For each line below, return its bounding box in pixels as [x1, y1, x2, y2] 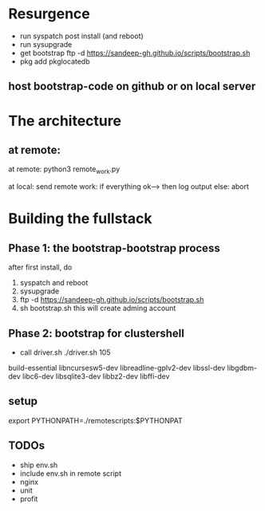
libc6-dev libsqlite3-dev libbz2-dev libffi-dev [22, 371, 170, 381]
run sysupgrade [19, 39, 73, 49]
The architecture [8, 112, 122, 130]
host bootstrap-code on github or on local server [8, 80, 256, 93]
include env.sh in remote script [19, 468, 122, 478]
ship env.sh [19, 460, 58, 470]
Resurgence [8, 5, 90, 23]
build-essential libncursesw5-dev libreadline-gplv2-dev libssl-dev [8, 363, 226, 372]
